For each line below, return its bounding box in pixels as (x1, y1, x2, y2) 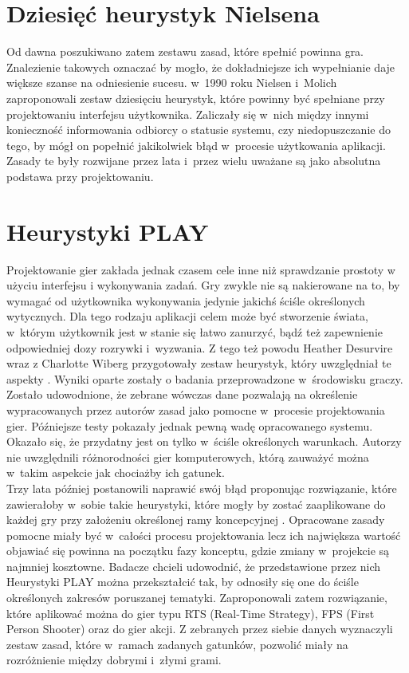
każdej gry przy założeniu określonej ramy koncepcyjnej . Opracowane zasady (6, 511, 385, 528)
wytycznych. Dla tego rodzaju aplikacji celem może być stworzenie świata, (6, 308, 368, 325)
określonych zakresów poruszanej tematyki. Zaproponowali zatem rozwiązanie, (6, 589, 387, 606)
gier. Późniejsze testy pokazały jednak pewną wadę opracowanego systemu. (6, 417, 373, 434)
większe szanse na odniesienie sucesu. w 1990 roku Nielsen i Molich (6, 74, 337, 91)
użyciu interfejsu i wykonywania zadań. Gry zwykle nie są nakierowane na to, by (6, 277, 400, 293)
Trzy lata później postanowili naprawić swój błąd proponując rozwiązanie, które (6, 479, 397, 496)
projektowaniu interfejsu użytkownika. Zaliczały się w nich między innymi (6, 105, 369, 122)
